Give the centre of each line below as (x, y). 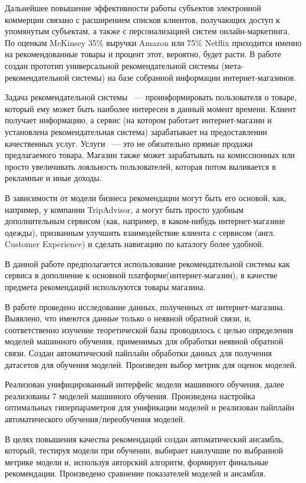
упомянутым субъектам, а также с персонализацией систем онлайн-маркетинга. (147, 31)
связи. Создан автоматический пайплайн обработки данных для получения (138, 353)
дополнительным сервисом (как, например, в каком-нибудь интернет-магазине (145, 221)
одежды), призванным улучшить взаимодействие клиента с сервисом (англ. (140, 232)
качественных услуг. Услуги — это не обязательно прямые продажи (129, 143)
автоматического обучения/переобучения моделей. (95, 419)
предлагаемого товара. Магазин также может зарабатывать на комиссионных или (150, 155)
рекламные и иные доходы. (53, 178)
